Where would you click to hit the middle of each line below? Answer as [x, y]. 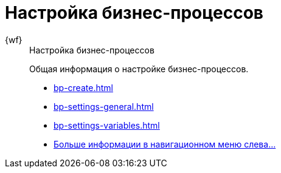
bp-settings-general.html [104, 106]
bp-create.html [83, 87]
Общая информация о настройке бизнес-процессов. [139, 69]
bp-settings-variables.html [107, 125]
